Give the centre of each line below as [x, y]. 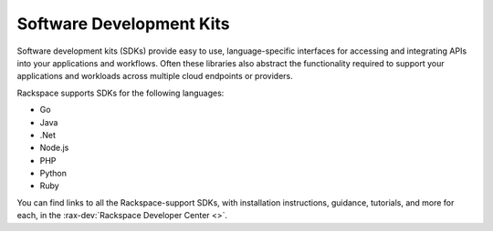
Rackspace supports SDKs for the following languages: [121, 93]
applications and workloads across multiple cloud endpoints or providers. [155, 76]
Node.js [54, 148]
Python [53, 174]
